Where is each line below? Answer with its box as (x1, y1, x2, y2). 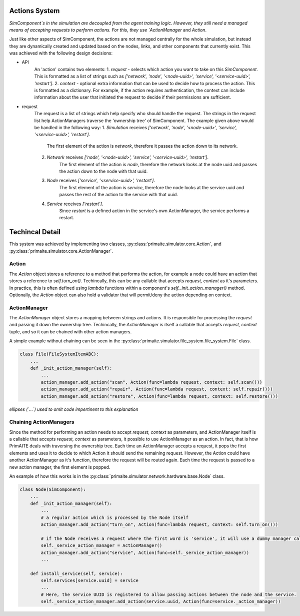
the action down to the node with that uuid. (59, 168, 148, 174)
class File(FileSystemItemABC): (19, 351, 99, 357)
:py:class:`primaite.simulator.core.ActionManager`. (9, 248, 113, 254)
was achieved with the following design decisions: (9, 50, 112, 56)
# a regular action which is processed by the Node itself (40, 514, 189, 520)
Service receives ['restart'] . (46, 201, 103, 207)
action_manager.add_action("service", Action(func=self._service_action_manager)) (40, 549, 249, 555)
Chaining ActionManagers (9, 418, 74, 425)
